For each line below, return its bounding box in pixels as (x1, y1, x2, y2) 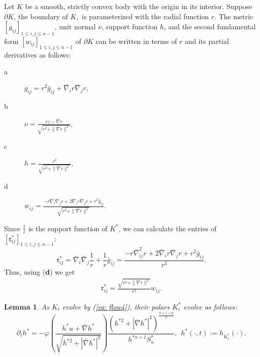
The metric (219, 11, 253, 21)
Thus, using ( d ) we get (4, 267, 75, 277)
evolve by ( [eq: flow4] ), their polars (62, 301, 170, 312)
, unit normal (55, 21, 96, 32)
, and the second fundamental (164, 21, 256, 32)
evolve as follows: (183, 301, 237, 312)
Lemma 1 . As (4, 301, 50, 312)
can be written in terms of (96, 35, 177, 46)
